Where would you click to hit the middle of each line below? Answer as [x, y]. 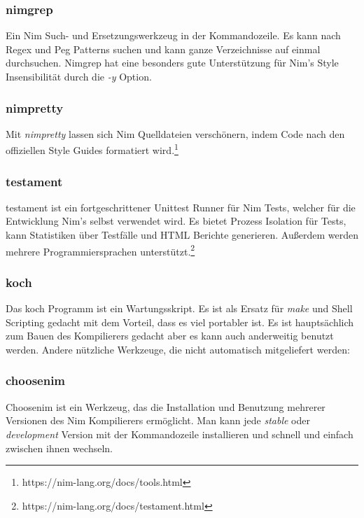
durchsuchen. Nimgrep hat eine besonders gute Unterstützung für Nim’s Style [172, 63]
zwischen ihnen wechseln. [59, 448]
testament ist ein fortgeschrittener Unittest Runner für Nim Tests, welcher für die [181, 207]
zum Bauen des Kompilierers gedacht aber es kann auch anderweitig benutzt [170, 336]
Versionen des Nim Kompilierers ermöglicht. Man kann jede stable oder [158, 420]
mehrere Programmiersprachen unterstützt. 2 [100, 250]
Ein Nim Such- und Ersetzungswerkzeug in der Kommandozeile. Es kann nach [173, 35]
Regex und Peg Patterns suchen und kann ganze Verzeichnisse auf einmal [163, 49]
